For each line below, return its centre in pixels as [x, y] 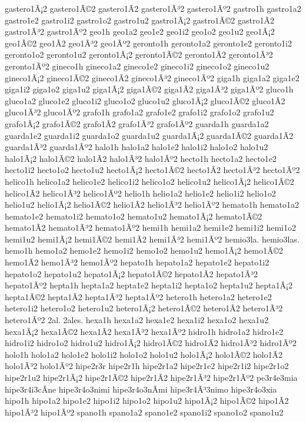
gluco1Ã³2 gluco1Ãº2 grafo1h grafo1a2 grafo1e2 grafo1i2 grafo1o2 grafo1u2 [139, 112]
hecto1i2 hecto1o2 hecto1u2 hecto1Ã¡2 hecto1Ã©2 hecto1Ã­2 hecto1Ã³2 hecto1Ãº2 [152, 170]
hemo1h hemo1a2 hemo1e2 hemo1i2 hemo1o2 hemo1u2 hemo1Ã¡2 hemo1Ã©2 [144, 250]
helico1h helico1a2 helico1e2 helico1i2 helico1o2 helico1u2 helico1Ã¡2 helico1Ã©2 [149, 181]
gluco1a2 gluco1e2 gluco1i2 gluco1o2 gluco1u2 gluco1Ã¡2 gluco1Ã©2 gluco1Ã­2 [145, 100]
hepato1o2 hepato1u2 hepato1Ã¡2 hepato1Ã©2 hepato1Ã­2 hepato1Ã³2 [131, 273]
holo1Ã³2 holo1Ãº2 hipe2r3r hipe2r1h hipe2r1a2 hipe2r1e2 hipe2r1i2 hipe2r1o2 [147, 366]
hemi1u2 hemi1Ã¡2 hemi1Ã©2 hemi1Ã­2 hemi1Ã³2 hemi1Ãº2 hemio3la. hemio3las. [152, 239]
